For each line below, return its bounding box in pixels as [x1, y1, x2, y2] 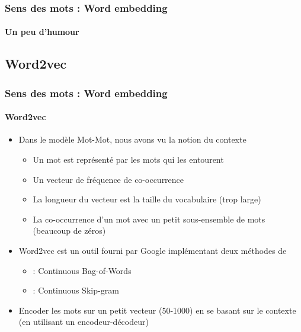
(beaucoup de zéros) [33, 224, 106, 237]
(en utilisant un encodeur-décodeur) [18, 315, 149, 328]
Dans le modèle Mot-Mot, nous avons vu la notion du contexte [18, 133, 246, 146]
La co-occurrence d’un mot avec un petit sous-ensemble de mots [33, 212, 265, 225]
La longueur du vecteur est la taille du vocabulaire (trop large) [33, 193, 261, 205]
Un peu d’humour [5, 25, 79, 38]
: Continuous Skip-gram [33, 284, 119, 296]
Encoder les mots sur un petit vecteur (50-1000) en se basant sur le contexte [18, 304, 296, 316]
